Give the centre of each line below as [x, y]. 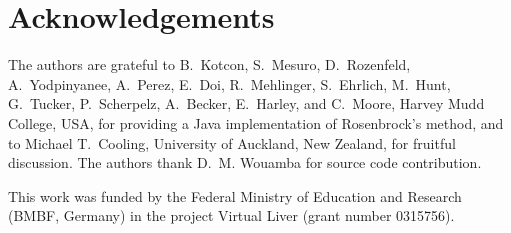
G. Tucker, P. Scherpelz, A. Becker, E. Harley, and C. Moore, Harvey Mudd [246, 103]
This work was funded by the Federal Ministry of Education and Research [235, 195]
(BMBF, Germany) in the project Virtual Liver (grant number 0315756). [231, 215]
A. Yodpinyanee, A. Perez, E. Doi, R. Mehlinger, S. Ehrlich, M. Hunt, [229, 83]
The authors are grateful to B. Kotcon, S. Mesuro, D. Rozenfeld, [209, 64]
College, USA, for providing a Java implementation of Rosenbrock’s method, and [256, 122]
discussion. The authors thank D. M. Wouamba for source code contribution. [245, 162]
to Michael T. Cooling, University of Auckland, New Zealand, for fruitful [232, 142]
